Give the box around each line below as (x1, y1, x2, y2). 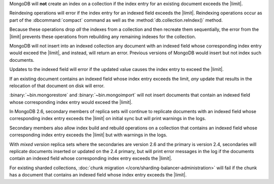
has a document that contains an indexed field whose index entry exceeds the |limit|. (9, 172, 187, 178)
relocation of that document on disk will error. (9, 83, 105, 89)
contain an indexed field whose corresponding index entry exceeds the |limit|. (9, 155, 173, 162)
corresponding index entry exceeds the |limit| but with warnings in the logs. (9, 132, 167, 138)
